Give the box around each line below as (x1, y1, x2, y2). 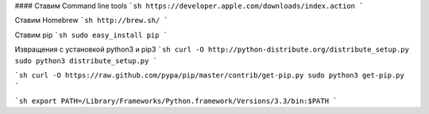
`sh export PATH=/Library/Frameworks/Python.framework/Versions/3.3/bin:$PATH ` (14, 96, 338, 105)
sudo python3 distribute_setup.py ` (14, 56, 158, 65)
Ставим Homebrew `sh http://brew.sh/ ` (14, 16, 168, 25)
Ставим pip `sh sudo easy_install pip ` (14, 30, 168, 40)
